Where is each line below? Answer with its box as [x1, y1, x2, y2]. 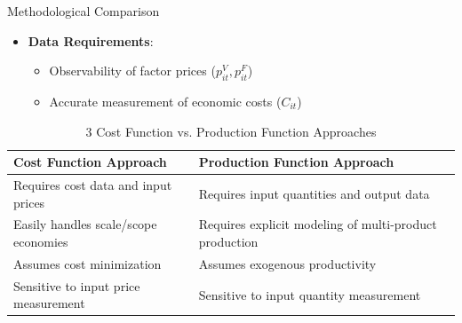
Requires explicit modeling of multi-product [198, 215, 437, 233]
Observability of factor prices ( [49, 61, 216, 80]
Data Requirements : [28, 31, 154, 50]
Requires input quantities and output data [198, 184, 430, 202]
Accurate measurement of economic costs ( [49, 91, 282, 110]
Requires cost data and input [13, 176, 172, 194]
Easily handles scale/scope [13, 215, 157, 233]
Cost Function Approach [13, 153, 167, 171]
